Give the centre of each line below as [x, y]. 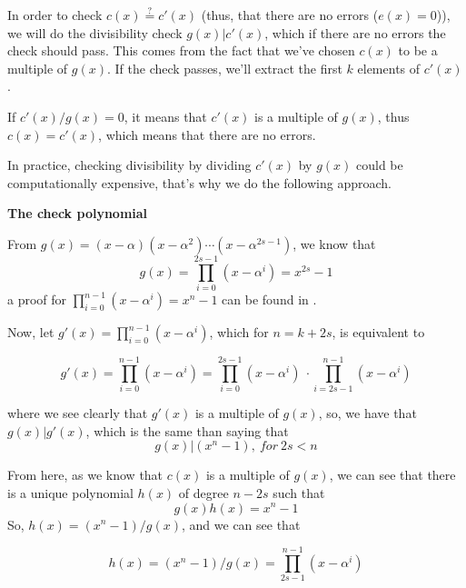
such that [299, 492]
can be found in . [269, 299]
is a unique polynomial [70, 492]
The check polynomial [78, 213]
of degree [203, 492]
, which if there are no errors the [355, 32]
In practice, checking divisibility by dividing [129, 165]
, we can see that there [392, 475]
